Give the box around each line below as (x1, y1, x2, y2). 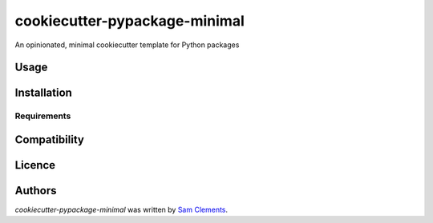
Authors (14, 184, 57, 197)
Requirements (14, 110, 71, 121)
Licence (14, 158, 56, 172)
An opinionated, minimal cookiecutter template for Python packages (14, 40, 240, 50)
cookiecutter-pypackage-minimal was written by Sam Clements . (14, 205, 229, 215)
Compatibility (14, 133, 84, 146)
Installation (14, 86, 72, 100)
